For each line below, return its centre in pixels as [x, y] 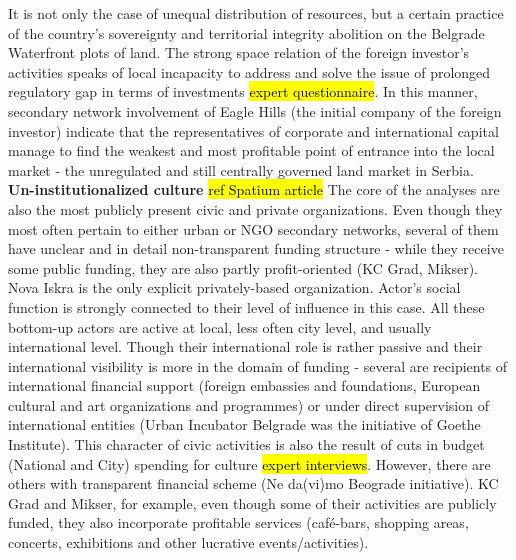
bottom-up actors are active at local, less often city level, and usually [220, 326]
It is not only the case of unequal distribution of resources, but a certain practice [256, 13]
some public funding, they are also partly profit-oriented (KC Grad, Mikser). [243, 267]
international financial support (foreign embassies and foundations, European [244, 385]
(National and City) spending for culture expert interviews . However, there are [249, 463]
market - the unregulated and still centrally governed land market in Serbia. [241, 169]
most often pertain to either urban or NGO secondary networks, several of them [253, 228]
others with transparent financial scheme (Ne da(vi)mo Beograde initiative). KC [253, 483]
